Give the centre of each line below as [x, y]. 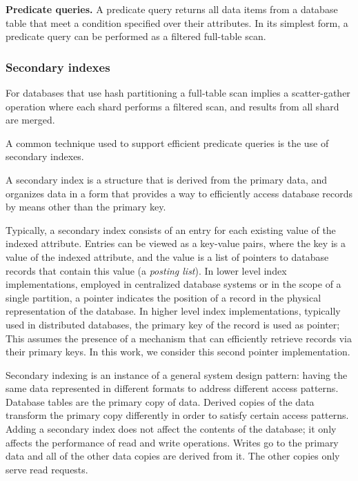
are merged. [30, 120]
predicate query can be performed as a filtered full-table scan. [136, 36]
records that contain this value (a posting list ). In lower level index [146, 270]
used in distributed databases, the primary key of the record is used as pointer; [173, 324]
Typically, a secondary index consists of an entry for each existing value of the [171, 229]
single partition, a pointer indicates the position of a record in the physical [163, 297]
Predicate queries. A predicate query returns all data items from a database [172, 9]
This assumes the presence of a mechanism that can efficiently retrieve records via [179, 338]
